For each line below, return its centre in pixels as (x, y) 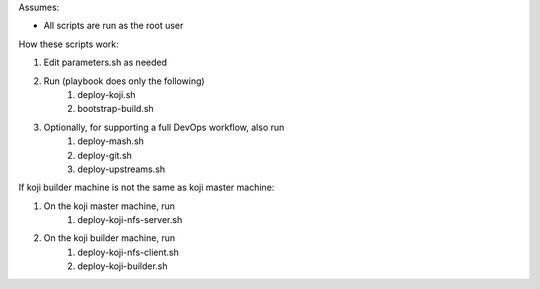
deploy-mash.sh (111, 141)
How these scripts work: (68, 44)
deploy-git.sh (104, 155)
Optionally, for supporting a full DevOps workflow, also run (164, 127)
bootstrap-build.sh (115, 109)
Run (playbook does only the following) (124, 81)
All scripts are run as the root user (113, 26)
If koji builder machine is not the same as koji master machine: (146, 187)
